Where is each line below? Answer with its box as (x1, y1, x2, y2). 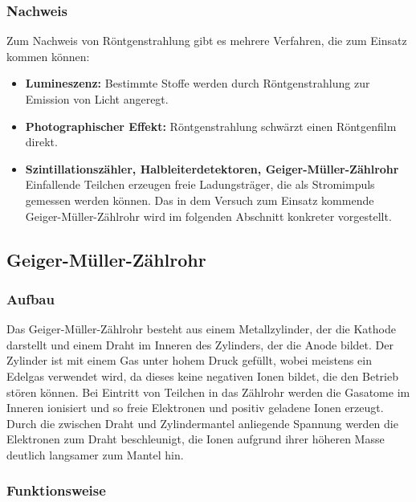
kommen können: (6, 47, 90, 64)
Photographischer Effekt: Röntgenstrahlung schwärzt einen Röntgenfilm (25, 117, 397, 134)
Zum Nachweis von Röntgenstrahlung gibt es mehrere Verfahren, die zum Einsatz (6, 32, 407, 49)
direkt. (25, 133, 58, 150)
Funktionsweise (6, 480, 106, 500)
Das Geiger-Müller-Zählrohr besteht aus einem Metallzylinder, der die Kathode (6, 320, 396, 337)
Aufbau (6, 288, 55, 308)
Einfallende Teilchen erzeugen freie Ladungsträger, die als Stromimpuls (25, 176, 375, 193)
